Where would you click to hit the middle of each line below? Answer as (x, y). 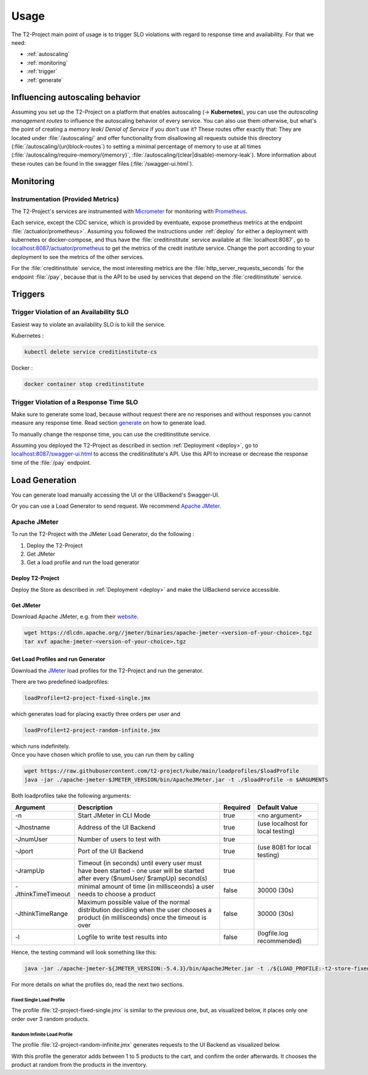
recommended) (279, 941)
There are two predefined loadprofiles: (60, 681)
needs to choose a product (117, 895)
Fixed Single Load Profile (38, 1000)
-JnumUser (32, 839)
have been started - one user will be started (141, 871)
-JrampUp (30, 871)
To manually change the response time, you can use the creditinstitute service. (111, 434)
